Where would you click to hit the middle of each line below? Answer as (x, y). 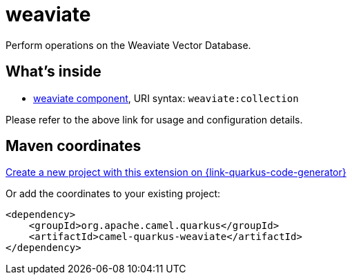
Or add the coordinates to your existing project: (113, 194)
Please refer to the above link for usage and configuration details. (154, 119)
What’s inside (53, 72)
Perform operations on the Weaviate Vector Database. (128, 45)
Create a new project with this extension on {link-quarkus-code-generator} (176, 172)
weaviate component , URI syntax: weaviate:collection (166, 98)
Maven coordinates (74, 146)
